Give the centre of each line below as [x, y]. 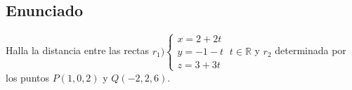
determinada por [311, 50]
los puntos [27, 77]
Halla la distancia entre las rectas [78, 50]
